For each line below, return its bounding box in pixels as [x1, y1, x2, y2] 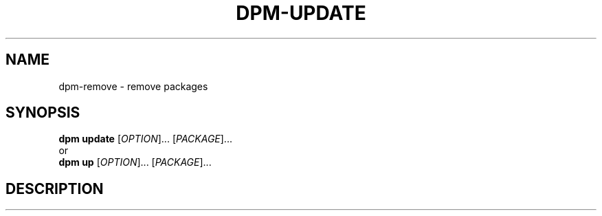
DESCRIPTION [5, 180, 104, 197]
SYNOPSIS [5, 104, 80, 122]
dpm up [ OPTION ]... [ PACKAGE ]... [58, 156, 212, 169]
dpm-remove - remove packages [58, 80, 208, 92]
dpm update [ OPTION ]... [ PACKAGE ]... [58, 133, 232, 145]
